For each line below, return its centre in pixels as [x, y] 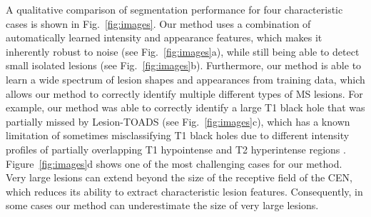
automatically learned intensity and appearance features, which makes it [164, 37]
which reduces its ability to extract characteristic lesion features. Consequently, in [184, 191]
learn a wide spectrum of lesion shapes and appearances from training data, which [185, 79]
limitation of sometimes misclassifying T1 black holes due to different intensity [178, 135]
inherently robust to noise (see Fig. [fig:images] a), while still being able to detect [183, 51]
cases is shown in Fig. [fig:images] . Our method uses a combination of [158, 23]
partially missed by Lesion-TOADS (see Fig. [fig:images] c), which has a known [178, 121]
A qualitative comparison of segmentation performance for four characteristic [174, 9]
